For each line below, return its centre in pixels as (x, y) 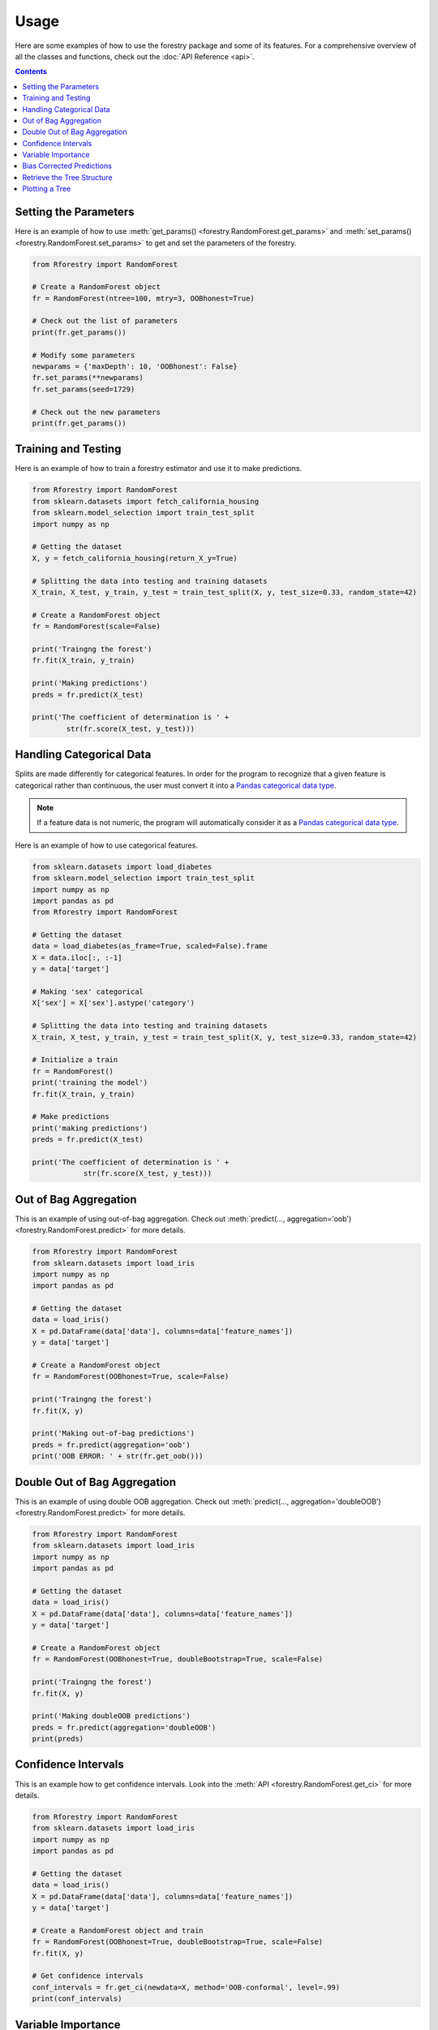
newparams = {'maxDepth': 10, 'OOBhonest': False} (135, 367)
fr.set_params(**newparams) (88, 378)
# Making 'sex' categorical (88, 992)
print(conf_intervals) (77, 1999)
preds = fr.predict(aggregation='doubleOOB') (124, 1727)
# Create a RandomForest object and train (118, 1930)
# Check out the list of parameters (105, 321)
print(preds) (58, 1739)
